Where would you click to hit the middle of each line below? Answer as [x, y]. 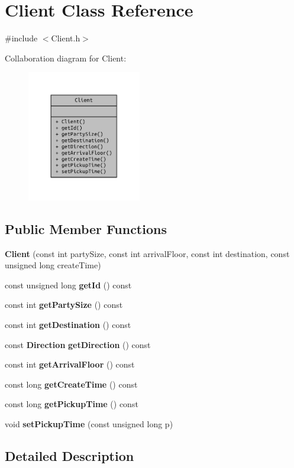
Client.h [66, 38]
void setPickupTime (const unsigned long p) [89, 423]
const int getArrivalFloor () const [70, 364]
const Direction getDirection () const [78, 344]
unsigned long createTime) [53, 265]
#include [21, 38]
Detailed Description [70, 455]
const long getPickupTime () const [72, 404]
